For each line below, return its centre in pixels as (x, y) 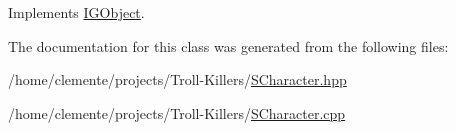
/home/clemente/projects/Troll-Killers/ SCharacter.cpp (177, 112)
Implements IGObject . (76, 12)
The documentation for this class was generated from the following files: (228, 45)
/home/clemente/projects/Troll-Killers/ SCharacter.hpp (177, 79)
